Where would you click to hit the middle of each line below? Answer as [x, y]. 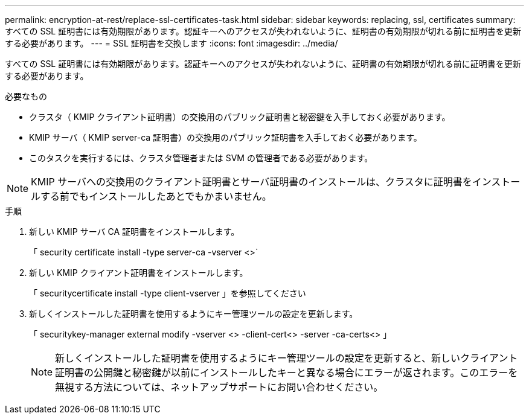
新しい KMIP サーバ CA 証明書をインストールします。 [134, 232]
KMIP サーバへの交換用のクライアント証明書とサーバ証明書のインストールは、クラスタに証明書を [252, 182]
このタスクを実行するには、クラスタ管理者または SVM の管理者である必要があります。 [201, 158]
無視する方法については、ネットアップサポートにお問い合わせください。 [219, 387]
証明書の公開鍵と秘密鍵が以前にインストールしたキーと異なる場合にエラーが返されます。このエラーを [287, 373]
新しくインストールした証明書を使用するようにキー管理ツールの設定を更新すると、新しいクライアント [287, 358]
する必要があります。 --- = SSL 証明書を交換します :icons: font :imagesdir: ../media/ [172, 43]
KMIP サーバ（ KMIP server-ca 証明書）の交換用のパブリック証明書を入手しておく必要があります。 [226, 137]
